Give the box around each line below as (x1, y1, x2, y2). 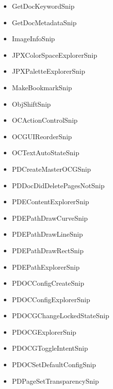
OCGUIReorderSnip (12, 131, 72, 141)
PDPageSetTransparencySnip (12, 375, 99, 386)
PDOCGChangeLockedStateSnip (12, 310, 110, 321)
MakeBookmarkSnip (12, 82, 72, 92)
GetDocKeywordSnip (12, 1, 75, 11)
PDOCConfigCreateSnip (12, 278, 84, 288)
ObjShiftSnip (12, 98, 51, 109)
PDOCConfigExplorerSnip (12, 294, 90, 304)
